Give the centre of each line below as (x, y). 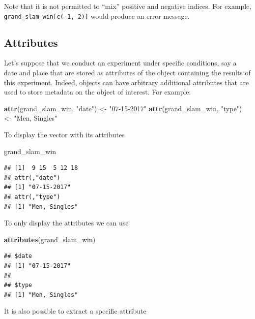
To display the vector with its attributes (64, 135)
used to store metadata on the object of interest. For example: (98, 92)
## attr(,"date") (32, 177)
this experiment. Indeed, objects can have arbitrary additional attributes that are (127, 82)
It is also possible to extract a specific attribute (75, 311)
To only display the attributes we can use (66, 223)
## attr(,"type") (32, 197)
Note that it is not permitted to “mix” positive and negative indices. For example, (128, 6)
